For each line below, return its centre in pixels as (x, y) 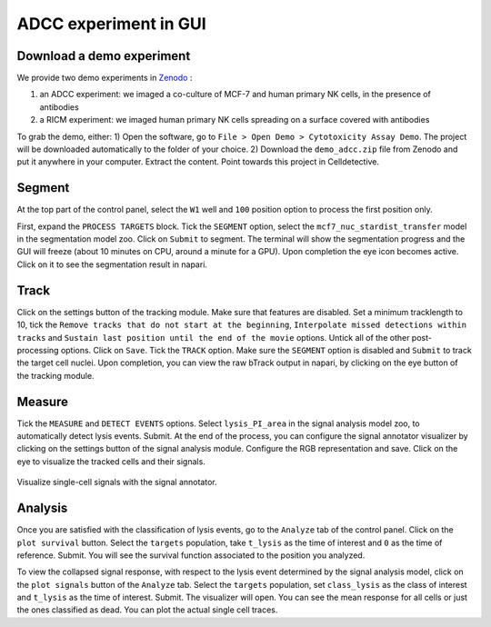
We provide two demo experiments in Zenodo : (105, 78)
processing (38, 350)
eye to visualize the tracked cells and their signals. (111, 461)
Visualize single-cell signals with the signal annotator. (117, 483)
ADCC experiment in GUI (111, 24)
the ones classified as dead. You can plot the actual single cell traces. (147, 610)
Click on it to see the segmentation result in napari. (112, 264)
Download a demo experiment (104, 56)
